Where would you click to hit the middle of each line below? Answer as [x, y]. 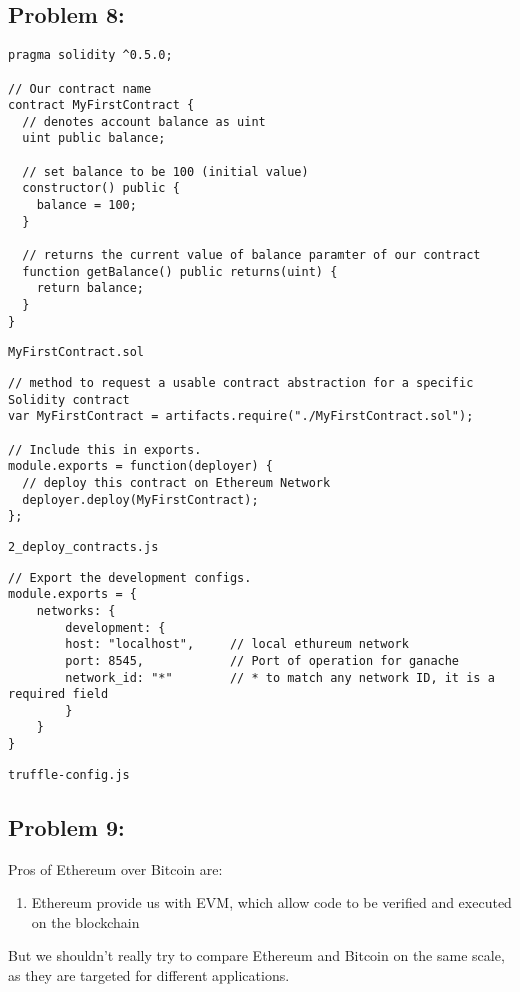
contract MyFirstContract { [101, 105]
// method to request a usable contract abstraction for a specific [241, 383]
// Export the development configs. [130, 577]
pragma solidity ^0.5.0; [90, 55]
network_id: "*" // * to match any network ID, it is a [280, 677]
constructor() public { [101, 188]
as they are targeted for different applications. [149, 975]
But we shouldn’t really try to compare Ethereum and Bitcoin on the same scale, [256, 955]
